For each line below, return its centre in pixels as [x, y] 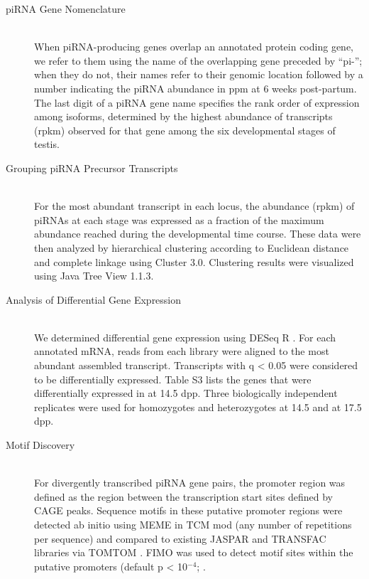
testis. [47, 144]
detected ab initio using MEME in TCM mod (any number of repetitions [193, 524]
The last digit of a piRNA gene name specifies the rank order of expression [197, 102]
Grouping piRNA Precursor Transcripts [92, 168]
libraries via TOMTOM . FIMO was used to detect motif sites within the [194, 552]
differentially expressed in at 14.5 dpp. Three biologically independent [186, 393]
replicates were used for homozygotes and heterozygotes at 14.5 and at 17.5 [198, 407]
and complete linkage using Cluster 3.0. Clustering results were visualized [194, 261]
